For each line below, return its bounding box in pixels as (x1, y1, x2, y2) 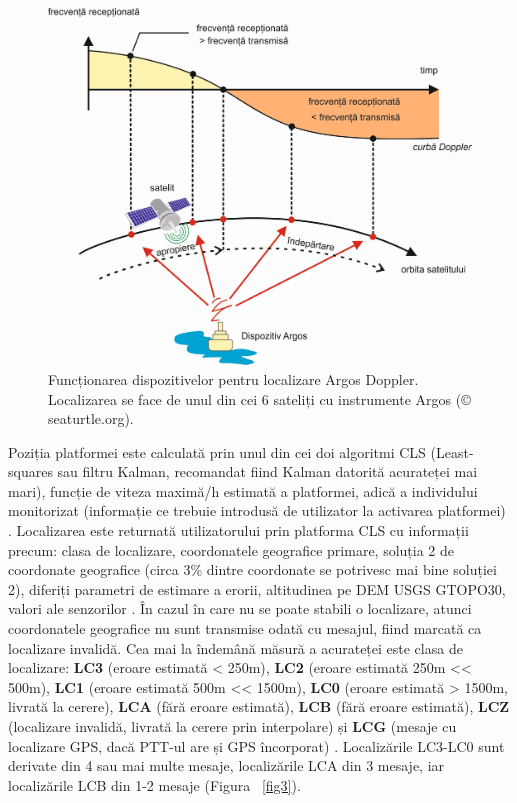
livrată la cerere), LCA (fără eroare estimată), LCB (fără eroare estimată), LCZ (8, 696, 510, 717)
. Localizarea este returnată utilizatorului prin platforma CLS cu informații (8, 520, 469, 541)
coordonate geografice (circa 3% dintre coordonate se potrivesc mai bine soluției (8, 559, 497, 580)
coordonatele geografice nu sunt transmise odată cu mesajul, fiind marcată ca (8, 618, 482, 639)
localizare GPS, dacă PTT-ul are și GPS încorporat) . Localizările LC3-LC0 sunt (8, 735, 505, 756)
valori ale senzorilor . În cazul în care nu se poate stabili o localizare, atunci (8, 598, 472, 619)
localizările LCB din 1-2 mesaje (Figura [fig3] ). (8, 774, 301, 795)
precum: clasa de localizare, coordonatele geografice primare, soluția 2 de (8, 539, 455, 560)
